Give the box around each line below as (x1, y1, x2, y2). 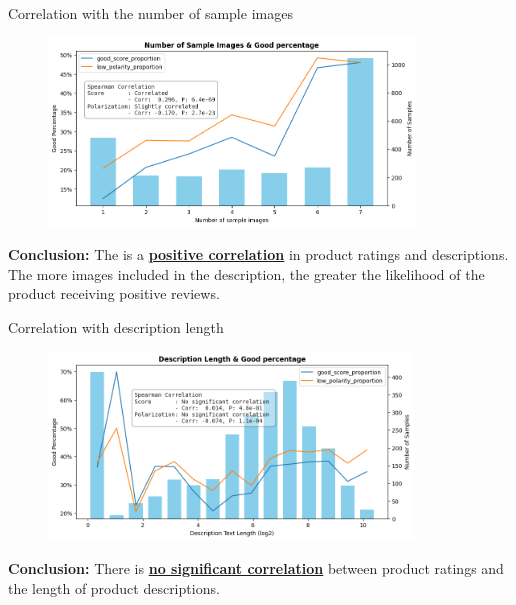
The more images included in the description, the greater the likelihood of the (8, 263, 485, 284)
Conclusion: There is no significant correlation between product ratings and (8, 558, 504, 579)
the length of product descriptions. (8, 577, 220, 598)
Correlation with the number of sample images (8, 3, 293, 23)
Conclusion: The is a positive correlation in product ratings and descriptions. (8, 244, 509, 265)
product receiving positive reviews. (8, 283, 220, 304)
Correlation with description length (8, 316, 224, 337)
